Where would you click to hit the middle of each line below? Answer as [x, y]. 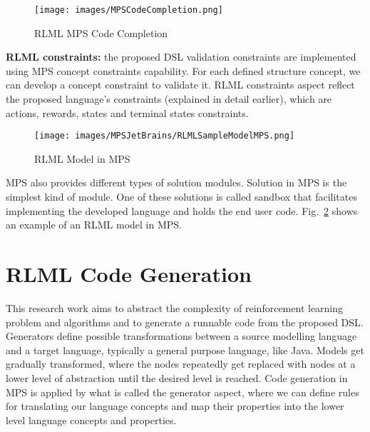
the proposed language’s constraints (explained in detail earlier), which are [169, 99]
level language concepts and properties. [91, 420]
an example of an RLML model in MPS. [94, 225]
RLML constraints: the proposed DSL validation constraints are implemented [181, 57]
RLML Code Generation [129, 274]
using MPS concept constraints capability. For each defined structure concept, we [183, 70]
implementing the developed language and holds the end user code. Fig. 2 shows [182, 210]
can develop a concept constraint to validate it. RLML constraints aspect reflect [180, 85]
